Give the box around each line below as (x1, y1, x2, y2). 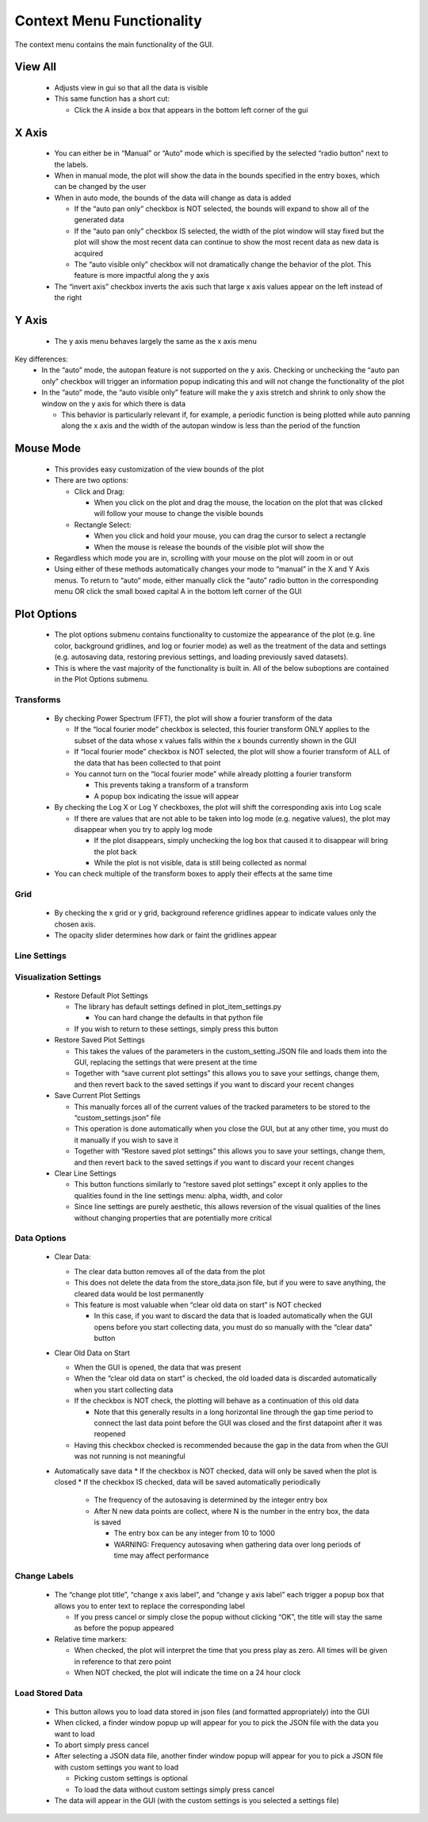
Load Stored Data (14, 1687, 83, 1698)
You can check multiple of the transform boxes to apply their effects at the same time (54, 869, 333, 879)
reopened (94, 1429, 126, 1439)
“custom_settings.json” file (74, 1113, 162, 1123)
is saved (94, 1517, 122, 1527)
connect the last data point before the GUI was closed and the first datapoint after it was (94, 1418, 383, 1427)
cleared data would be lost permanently (74, 1288, 204, 1298)
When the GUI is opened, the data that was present (74, 1362, 242, 1372)
